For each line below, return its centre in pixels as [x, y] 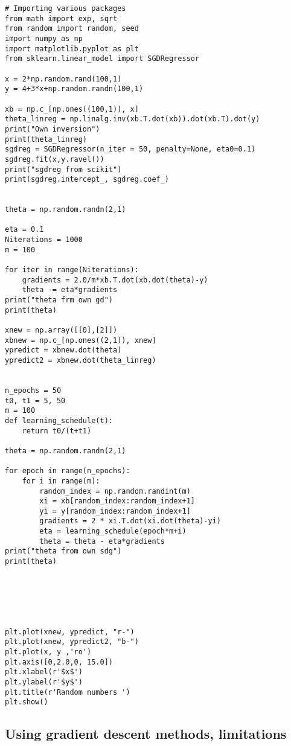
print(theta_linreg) [46, 139]
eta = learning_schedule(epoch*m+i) [113, 531]
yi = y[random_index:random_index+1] [115, 511]
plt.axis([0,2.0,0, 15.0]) [59, 662]
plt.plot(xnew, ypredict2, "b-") [72, 642]
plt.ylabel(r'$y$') [44, 682]
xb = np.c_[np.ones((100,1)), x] [72, 109]
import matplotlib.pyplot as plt [72, 49]
